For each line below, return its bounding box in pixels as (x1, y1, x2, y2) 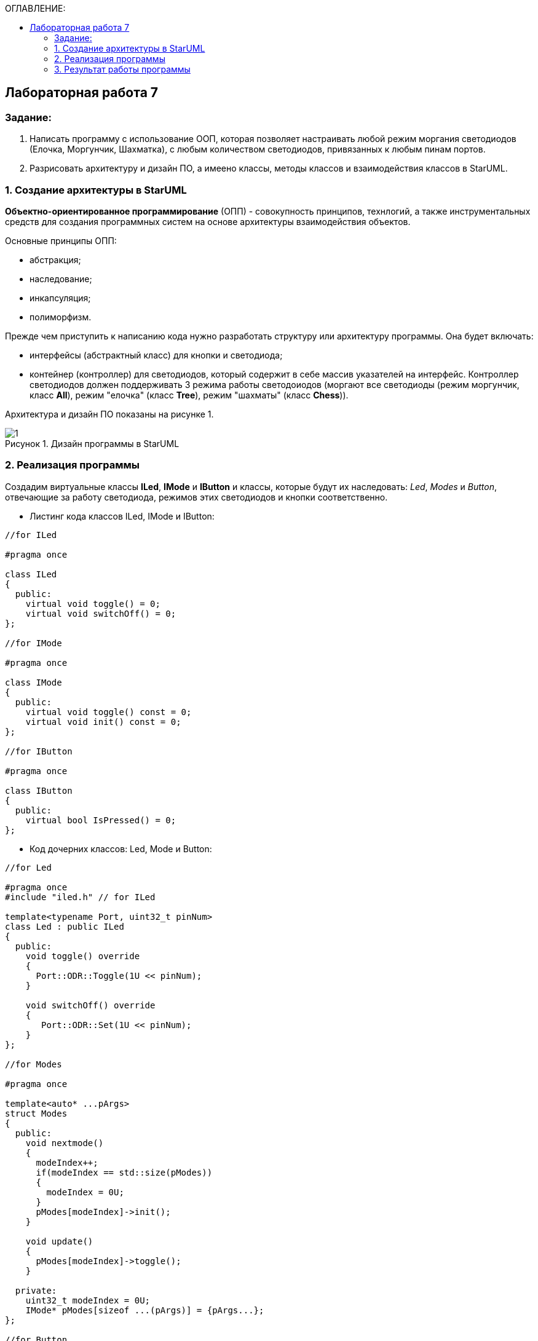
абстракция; (30, 254, 81, 265)
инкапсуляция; (30, 292, 91, 303)
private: (15, 1285, 57, 1296)
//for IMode (5, 638, 62, 648)
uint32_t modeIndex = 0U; (25, 1295, 151, 1305)
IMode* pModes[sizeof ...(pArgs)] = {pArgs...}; (25, 1305, 264, 1315)
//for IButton (5, 746, 73, 756)
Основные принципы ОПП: (5, 235, 117, 246)
